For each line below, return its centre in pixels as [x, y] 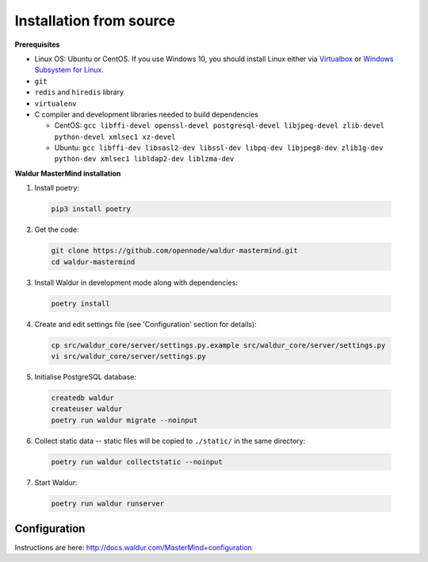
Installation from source [95, 21]
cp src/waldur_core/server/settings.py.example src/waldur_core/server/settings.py [218, 345]
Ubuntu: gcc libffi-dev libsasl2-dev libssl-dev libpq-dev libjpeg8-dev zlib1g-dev [219, 148]
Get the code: [57, 229]
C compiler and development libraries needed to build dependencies [147, 114]
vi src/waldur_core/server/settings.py [128, 356]
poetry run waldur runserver [108, 503]
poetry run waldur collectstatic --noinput [137, 462]
